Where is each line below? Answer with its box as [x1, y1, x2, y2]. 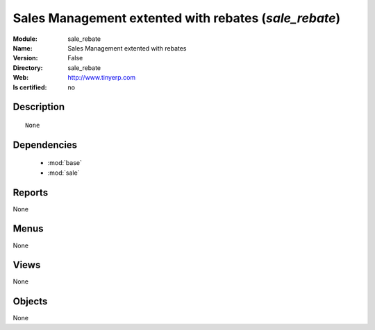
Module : [12, 35, 37, 43]
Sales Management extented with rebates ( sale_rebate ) [12, 10, 341, 26]
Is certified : [12, 83, 47, 92]
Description [12, 101, 65, 113]
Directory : [12, 63, 43, 72]
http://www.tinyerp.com [67, 73, 136, 82]
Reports [12, 186, 49, 198]
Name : [12, 44, 33, 52]
